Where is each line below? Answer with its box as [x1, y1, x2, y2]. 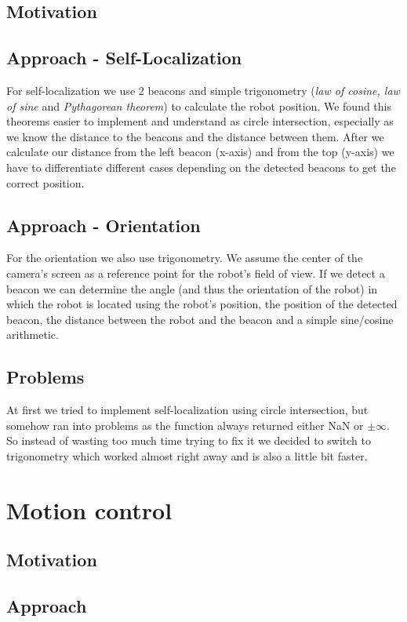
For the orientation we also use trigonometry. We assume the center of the [6, 249, 363, 266]
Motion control [6, 493, 173, 526]
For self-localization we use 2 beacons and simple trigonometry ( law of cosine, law [6, 82, 400, 98]
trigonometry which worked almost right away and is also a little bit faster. [6, 447, 368, 464]
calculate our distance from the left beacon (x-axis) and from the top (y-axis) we [6, 144, 394, 160]
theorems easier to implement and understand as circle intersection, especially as [6, 113, 394, 129]
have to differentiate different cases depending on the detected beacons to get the [6, 158, 396, 175]
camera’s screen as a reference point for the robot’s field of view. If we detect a [6, 264, 385, 281]
